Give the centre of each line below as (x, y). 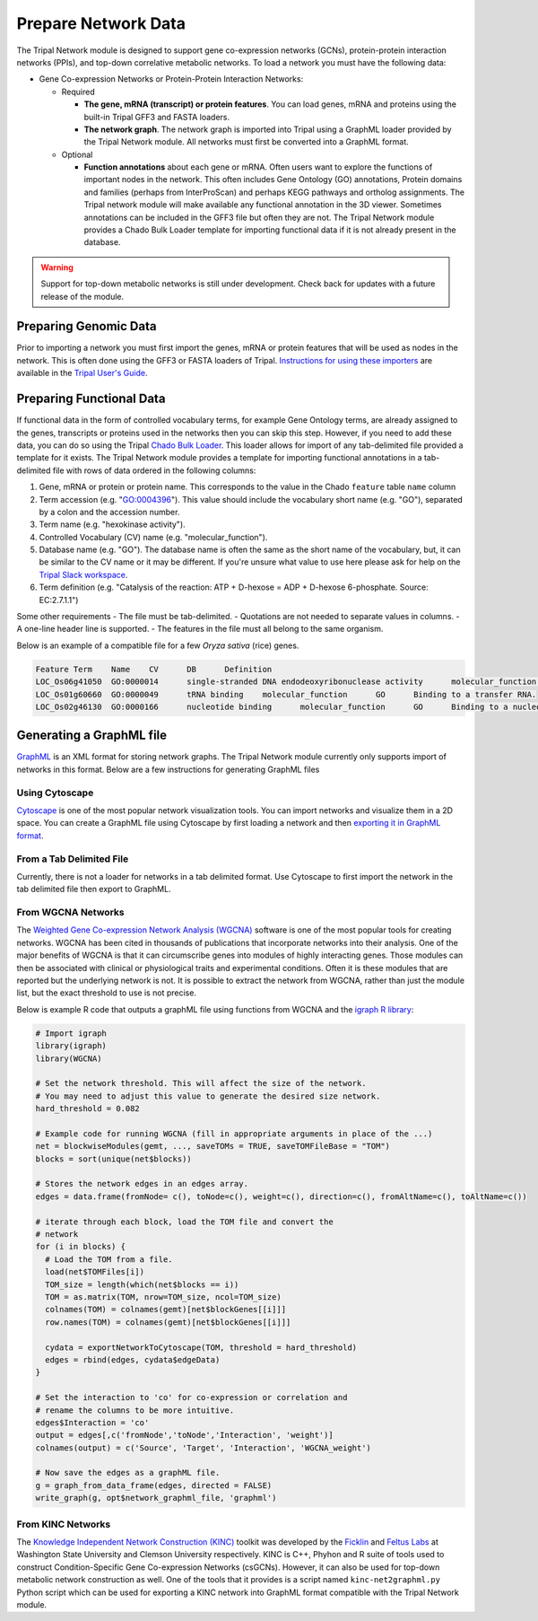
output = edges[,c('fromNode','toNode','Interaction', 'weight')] (184, 1435)
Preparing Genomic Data (87, 326)
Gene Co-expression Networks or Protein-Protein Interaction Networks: (171, 79)
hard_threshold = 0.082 (88, 1109)
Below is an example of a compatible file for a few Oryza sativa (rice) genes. (158, 645)
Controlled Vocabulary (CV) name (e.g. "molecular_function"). (153, 537)
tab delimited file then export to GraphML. (94, 889)
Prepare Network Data (101, 23)
